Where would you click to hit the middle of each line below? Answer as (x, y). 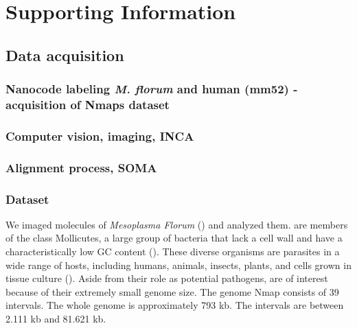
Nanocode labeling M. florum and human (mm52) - (152, 89)
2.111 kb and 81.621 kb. (56, 318)
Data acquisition (65, 55)
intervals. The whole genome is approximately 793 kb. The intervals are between (175, 305)
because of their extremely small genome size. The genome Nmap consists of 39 (172, 291)
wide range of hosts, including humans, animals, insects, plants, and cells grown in (178, 265)
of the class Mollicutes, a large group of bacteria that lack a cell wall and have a (174, 238)
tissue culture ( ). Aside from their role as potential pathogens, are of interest (167, 278)
